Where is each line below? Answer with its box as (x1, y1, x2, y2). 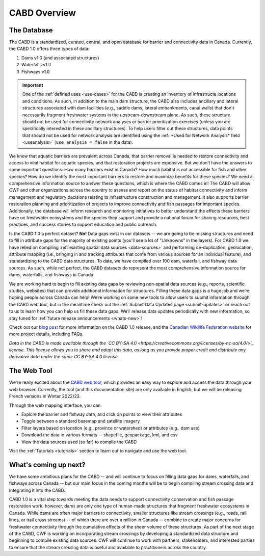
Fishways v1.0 (21, 69, 50, 75)
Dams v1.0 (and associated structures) (21, 54, 99, 61)
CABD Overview (9, 7, 76, 18)
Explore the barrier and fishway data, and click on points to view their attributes (21, 411, 183, 417)
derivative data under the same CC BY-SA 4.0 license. (9, 354, 119, 360)
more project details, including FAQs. (9, 331, 83, 337)
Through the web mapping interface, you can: (9, 402, 102, 408)
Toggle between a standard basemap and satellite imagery (21, 418, 140, 424)
